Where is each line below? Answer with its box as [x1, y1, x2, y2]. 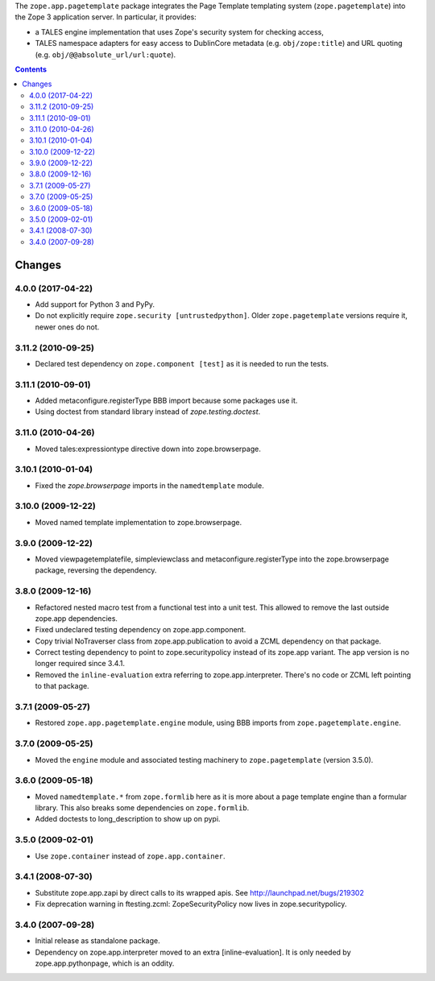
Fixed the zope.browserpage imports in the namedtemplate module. [35, 480, 265, 490]
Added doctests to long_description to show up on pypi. [35, 814, 221, 824]
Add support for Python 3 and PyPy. [35, 299, 155, 309]
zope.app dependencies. [35, 613, 118, 623]
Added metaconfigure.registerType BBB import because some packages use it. [35, 395, 298, 406]
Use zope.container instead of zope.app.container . [35, 851, 226, 861]
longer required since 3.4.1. [35, 659, 125, 668]
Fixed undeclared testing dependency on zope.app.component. [35, 625, 246, 635]
